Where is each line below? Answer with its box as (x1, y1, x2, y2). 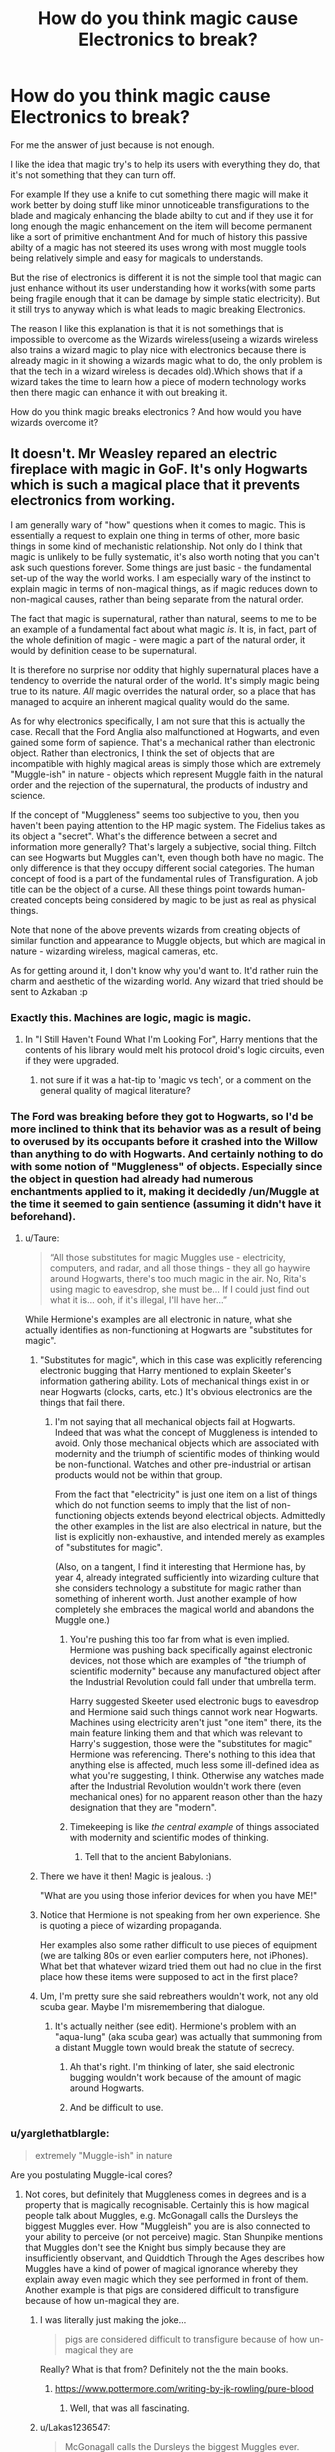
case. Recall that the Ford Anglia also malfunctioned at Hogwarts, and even (10, 725, 320, 737)
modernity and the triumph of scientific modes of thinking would (54, 1448, 320, 1460)
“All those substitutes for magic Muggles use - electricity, (49, 1252, 287, 1264)
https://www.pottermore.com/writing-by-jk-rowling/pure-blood (54, 2382, 315, 2394)
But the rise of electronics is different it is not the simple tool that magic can (10, 271, 322, 283)
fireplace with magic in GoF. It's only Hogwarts (10, 461, 308, 478)
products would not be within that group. (54, 1469, 223, 1481)
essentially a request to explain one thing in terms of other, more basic (10, 529, 301, 541)
